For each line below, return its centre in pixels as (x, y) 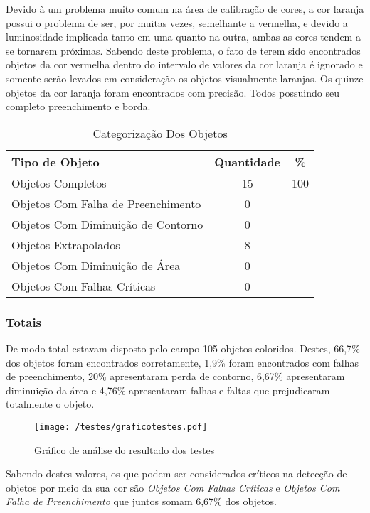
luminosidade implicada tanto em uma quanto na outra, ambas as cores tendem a (183, 37)
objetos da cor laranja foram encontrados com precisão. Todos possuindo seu (173, 92)
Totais (24, 322)
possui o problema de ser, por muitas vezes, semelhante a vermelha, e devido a (177, 22)
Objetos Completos (59, 183)
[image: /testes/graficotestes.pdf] (121, 427)
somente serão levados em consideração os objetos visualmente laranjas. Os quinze (185, 78)
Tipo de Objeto (55, 161)
